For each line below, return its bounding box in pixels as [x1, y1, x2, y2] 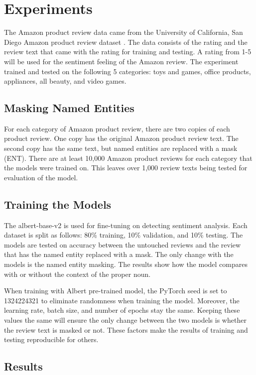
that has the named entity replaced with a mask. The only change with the [4, 249, 234, 259]
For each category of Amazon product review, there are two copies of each [4, 123, 230, 133]
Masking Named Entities [4, 100, 134, 116]
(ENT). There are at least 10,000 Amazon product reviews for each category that [4, 152, 253, 163]
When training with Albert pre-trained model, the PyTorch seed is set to [4, 285, 227, 296]
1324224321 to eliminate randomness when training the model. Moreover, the [4, 295, 240, 305]
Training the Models [4, 196, 112, 212]
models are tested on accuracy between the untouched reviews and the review [4, 239, 241, 250]
